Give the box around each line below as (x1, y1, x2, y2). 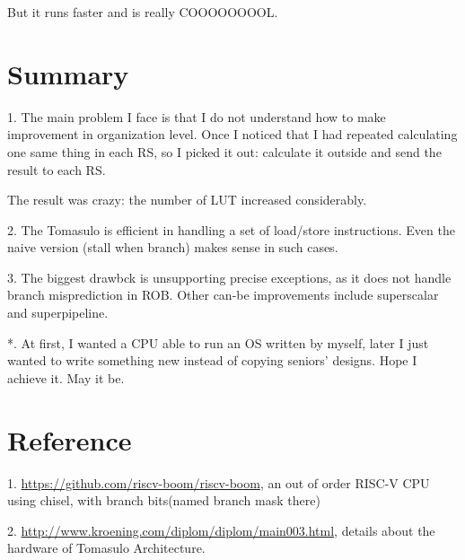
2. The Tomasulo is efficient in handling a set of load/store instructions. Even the (7, 220, 455, 239)
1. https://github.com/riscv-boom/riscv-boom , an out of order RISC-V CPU (7, 473, 430, 492)
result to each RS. (7, 160, 106, 179)
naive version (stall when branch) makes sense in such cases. (7, 238, 338, 257)
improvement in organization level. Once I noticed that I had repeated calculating (7, 125, 458, 144)
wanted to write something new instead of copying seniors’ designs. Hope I (7, 351, 417, 370)
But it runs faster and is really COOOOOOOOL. (7, 3, 278, 21)
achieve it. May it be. (7, 368, 125, 387)
